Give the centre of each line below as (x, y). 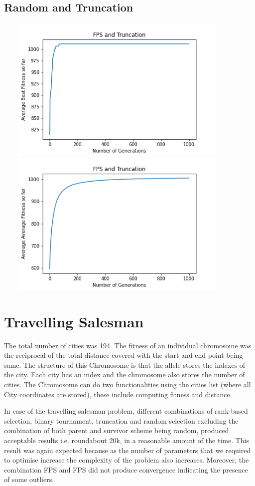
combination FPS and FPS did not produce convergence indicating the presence (126, 469)
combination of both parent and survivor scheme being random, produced (117, 430)
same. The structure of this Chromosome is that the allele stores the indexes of (125, 364)
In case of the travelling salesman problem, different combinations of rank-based (126, 411)
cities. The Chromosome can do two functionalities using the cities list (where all (127, 384)
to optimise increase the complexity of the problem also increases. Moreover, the (127, 460)
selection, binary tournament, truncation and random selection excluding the (121, 420)
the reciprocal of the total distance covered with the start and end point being (124, 355)
